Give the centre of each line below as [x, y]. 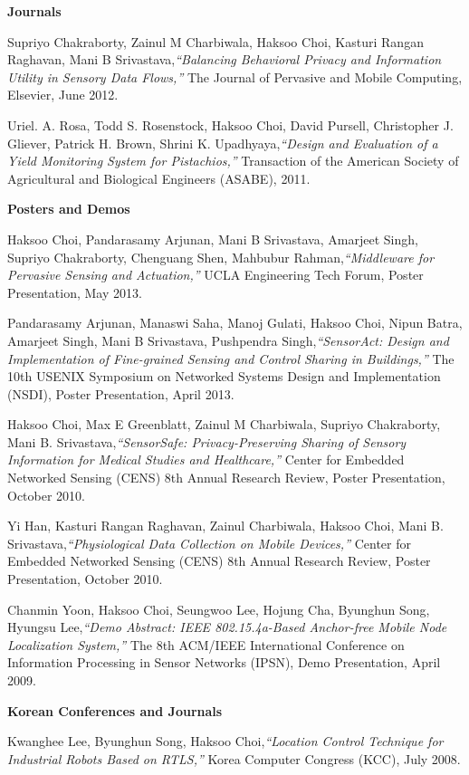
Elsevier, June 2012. [63, 95]
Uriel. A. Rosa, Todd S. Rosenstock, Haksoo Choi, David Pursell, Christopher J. [230, 124]
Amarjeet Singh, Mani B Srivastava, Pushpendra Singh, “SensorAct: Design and [228, 340]
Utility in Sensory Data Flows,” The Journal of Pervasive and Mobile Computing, [235, 77]
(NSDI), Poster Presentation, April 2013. [121, 393]
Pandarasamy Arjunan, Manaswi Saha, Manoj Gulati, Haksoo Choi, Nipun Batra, [235, 323]
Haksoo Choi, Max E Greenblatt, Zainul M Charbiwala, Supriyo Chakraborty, [224, 424]
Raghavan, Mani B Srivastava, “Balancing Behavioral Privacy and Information [225, 59]
